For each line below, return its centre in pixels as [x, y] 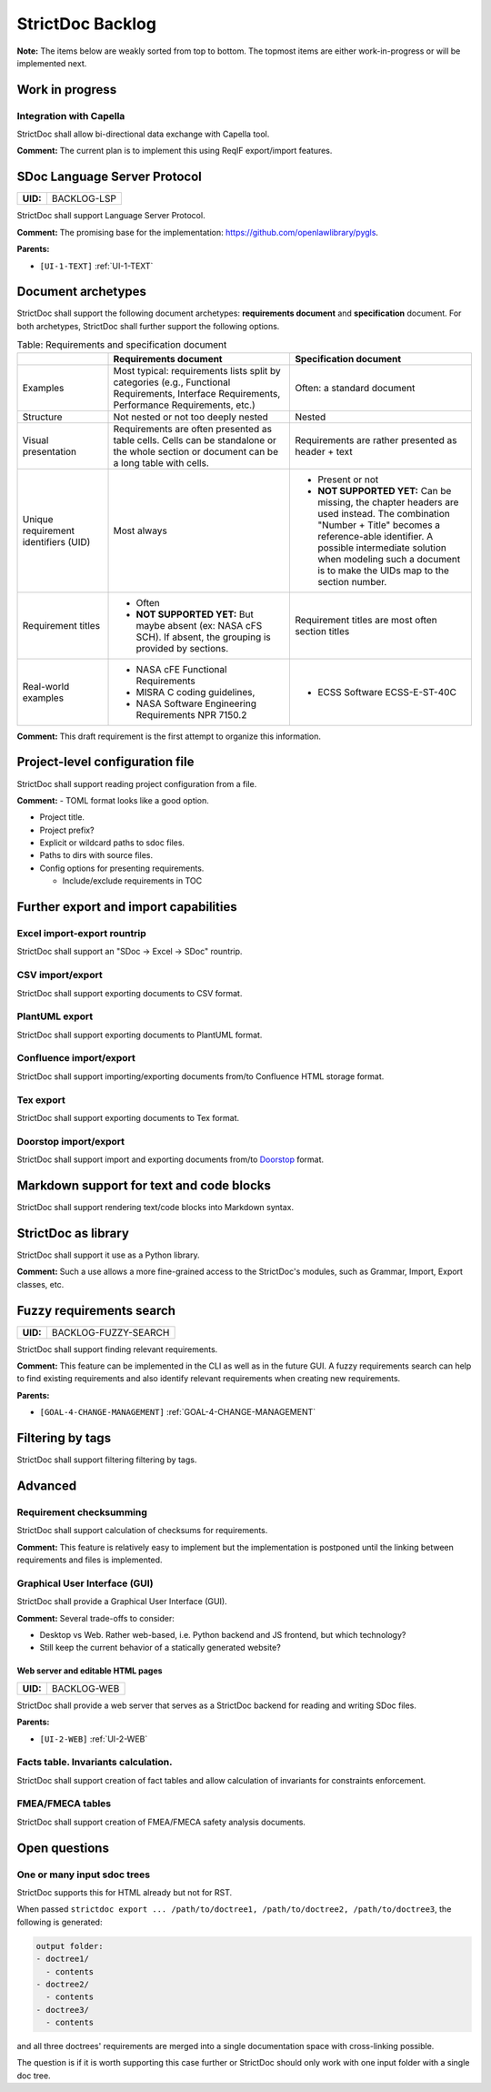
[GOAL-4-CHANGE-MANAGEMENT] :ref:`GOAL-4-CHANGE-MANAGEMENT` [178, 1412]
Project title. [62, 817]
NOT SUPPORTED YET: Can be [385, 490]
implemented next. [52, 63]
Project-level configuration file [105, 762]
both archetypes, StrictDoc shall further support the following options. [148, 326]
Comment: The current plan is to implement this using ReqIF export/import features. [175, 151]
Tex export [41, 1099]
